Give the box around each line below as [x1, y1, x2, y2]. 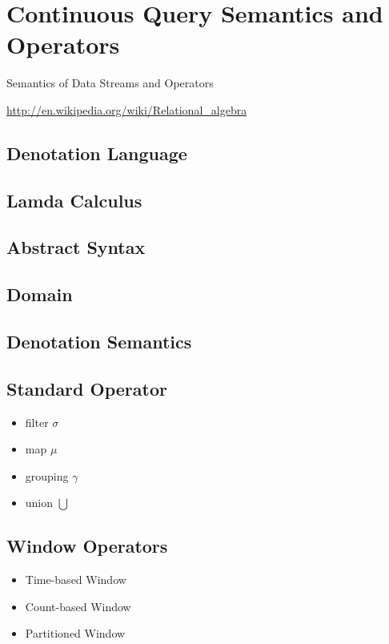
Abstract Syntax [6, 235, 146, 260]
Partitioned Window [25, 625, 126, 642]
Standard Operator [6, 376, 167, 400]
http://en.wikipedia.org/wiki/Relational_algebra [6, 101, 247, 118]
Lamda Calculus [6, 187, 142, 212]
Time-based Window [25, 571, 126, 588]
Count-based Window [25, 598, 131, 614]
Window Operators [6, 533, 168, 558]
